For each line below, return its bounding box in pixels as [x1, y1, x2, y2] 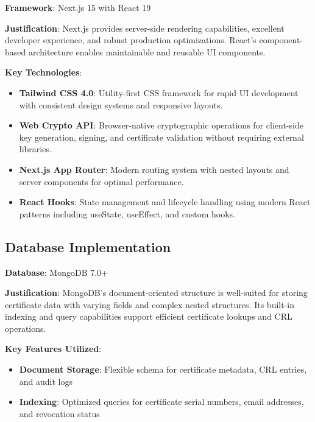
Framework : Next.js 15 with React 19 [5, 1, 151, 13]
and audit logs [19, 375, 73, 387]
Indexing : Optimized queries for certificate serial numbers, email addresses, [19, 395, 304, 408]
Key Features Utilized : [5, 342, 102, 355]
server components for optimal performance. [19, 175, 184, 188]
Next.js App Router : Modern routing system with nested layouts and [19, 163, 289, 175]
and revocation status [19, 407, 100, 420]
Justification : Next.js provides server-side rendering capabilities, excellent [5, 21, 285, 34]
